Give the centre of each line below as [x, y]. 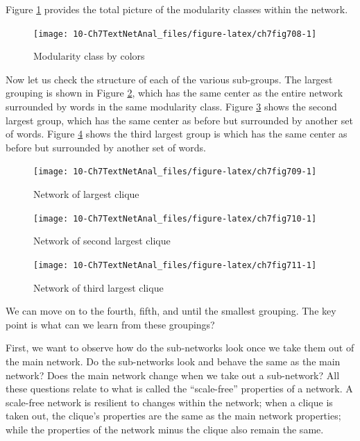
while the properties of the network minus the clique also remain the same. [165, 429]
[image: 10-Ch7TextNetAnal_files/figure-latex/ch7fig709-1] [175, 172]
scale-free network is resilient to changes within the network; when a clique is [169, 402]
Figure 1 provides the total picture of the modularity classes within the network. [177, 9]
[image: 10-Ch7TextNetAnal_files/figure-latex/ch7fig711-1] [175, 265]
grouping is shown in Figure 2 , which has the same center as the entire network [174, 93]
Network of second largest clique [102, 241]
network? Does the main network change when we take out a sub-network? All [173, 375]
